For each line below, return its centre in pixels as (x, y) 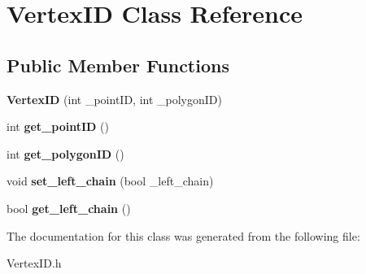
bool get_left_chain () (69, 208)
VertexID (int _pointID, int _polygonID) (114, 99)
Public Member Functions (118, 65)
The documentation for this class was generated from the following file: (183, 235)
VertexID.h (34, 263)
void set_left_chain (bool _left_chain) (110, 181)
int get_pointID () (58, 126)
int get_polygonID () (65, 153)
